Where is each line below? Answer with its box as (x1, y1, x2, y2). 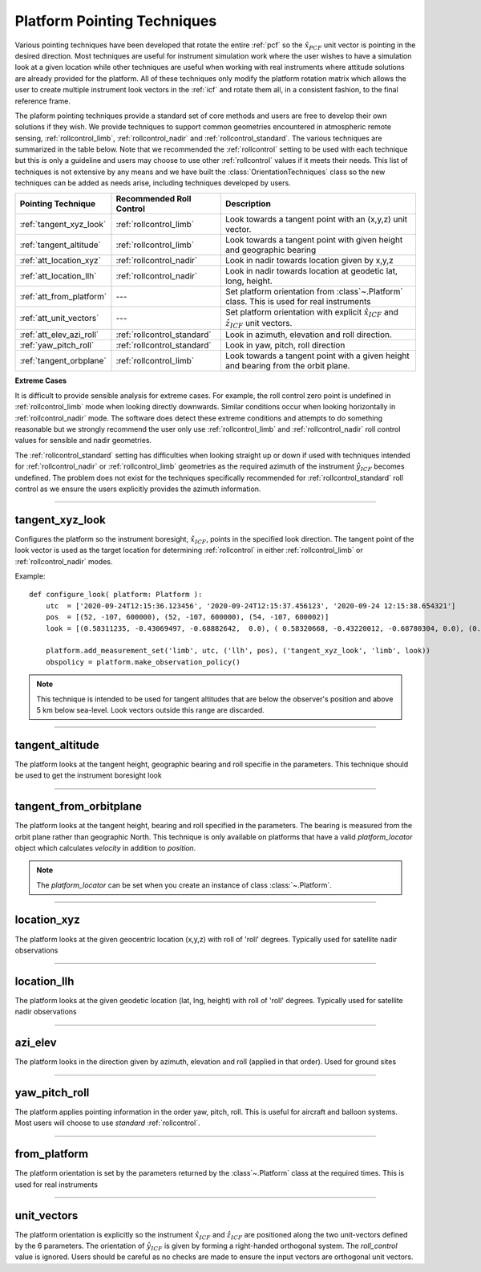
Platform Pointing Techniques (14, 12, 217, 30)
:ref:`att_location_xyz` (19, 254, 102, 266)
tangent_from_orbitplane (14, 799, 143, 814)
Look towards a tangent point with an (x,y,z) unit (224, 213, 408, 225)
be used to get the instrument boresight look (14, 770, 162, 780)
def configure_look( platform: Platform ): (29, 590, 203, 599)
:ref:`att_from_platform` (19, 291, 107, 302)
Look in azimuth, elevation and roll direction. (224, 329, 393, 340)
